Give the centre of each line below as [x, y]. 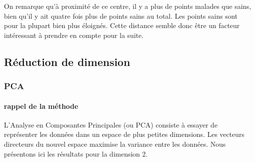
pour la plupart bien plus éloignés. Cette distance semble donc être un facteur [122, 25]
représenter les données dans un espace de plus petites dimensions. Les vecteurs [124, 134]
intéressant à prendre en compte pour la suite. [74, 35]
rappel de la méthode [41, 106]
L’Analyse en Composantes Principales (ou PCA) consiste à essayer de [111, 124]
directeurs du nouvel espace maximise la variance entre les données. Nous [115, 144]
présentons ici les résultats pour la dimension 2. [76, 153]
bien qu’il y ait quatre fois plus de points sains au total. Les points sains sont [121, 16]
